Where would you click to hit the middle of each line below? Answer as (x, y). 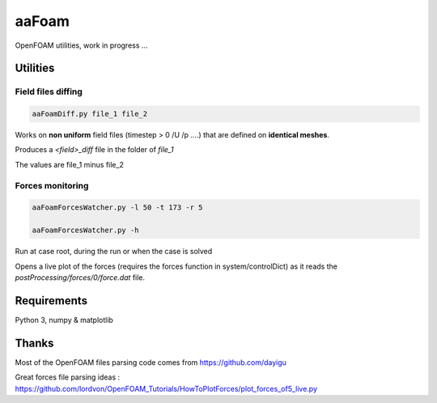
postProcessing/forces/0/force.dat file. (80, 277)
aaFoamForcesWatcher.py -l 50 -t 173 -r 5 (117, 208)
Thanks (34, 343)
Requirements (51, 301)
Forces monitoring (52, 185)
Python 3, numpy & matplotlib (64, 320)
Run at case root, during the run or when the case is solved (114, 252)
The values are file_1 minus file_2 (70, 164)
